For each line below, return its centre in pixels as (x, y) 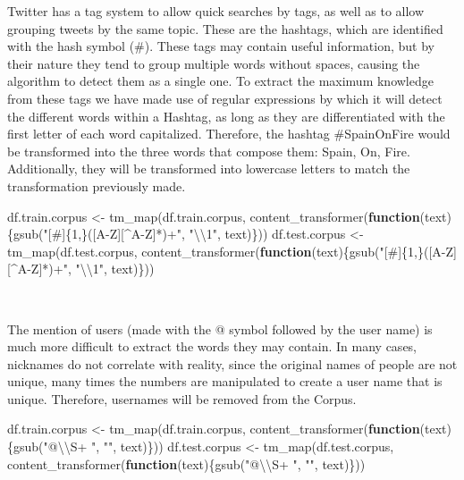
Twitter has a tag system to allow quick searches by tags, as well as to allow (216, 11)
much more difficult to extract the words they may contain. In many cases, (212, 346)
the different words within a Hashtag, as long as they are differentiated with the (226, 116)
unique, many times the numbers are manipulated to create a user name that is (225, 381)
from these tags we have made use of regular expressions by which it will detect (225, 98)
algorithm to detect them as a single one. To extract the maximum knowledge (220, 81)
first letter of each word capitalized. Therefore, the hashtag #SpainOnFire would (229, 134)
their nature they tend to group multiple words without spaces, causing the (214, 63)
